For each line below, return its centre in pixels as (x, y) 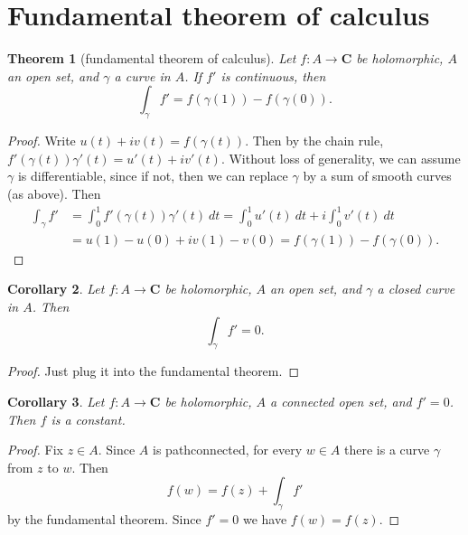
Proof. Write (42, 141)
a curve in (142, 75)
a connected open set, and (341, 402)
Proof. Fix (35, 450)
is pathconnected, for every (228, 450)
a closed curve (416, 289)
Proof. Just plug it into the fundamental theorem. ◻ (154, 371)
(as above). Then (54, 193)
